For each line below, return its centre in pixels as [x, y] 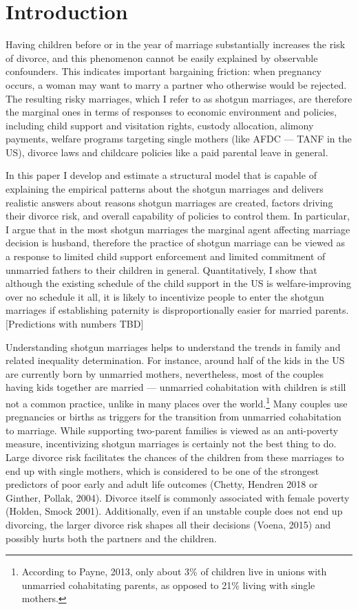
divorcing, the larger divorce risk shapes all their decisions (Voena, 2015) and [168, 524]
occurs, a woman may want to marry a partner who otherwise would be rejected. [176, 84]
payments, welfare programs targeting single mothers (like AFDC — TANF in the [179, 139]
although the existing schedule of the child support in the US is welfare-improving [179, 283]
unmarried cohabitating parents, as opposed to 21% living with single [168, 585]
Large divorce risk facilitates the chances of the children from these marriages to [175, 457]
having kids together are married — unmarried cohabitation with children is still [176, 387]
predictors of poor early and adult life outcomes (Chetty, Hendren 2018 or [162, 484]
